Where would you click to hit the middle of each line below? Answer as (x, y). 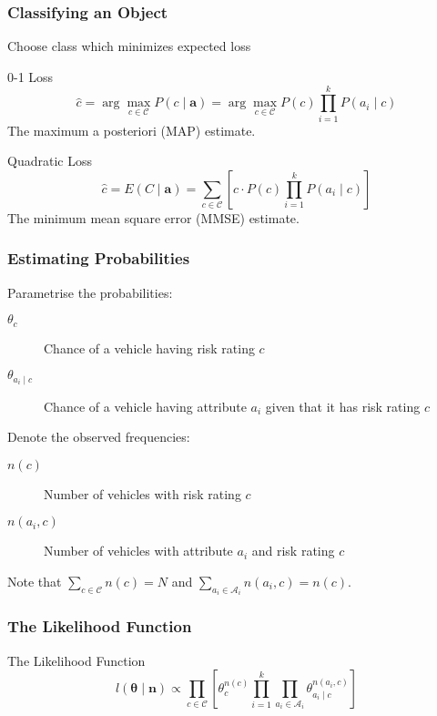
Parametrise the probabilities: (90, 292)
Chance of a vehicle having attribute (145, 406)
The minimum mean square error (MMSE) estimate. (153, 217)
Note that (35, 581)
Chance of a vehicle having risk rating (149, 348)
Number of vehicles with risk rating (142, 493)
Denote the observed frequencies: (99, 437)
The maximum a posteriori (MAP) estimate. (132, 130)
